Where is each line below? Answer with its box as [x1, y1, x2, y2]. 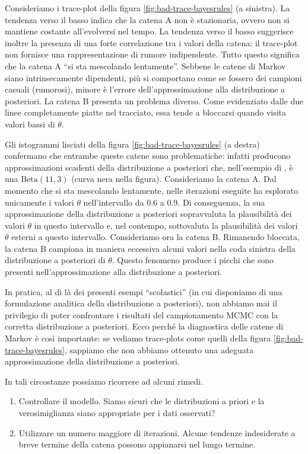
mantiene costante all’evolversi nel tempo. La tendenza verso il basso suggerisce [5, 25, 294, 37]
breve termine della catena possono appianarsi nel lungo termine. [18, 438, 256, 450]
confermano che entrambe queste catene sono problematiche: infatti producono [5, 149, 291, 162]
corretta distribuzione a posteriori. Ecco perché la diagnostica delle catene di [5, 320, 284, 332]
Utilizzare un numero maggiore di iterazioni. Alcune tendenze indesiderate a [18, 426, 296, 439]
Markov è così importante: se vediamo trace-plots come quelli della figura [5, 332, 271, 344]
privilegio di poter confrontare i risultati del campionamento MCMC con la [5, 308, 278, 321]
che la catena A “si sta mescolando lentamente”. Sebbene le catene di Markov [5, 59, 286, 72]
